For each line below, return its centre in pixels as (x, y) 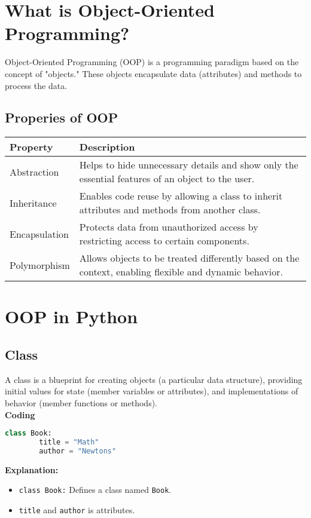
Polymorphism (40, 265)
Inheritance (33, 203)
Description (107, 147)
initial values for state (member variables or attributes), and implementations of (152, 391)
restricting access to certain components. (164, 241)
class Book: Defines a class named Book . (95, 490)
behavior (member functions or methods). (81, 403)
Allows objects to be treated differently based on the (189, 258)
